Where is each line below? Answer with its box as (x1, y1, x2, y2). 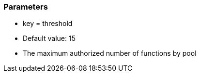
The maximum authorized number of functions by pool (23, 49, 197, 58)
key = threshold (23, 19, 73, 28)
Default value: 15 (23, 34, 76, 43)
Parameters (3, 2, 48, 12)
